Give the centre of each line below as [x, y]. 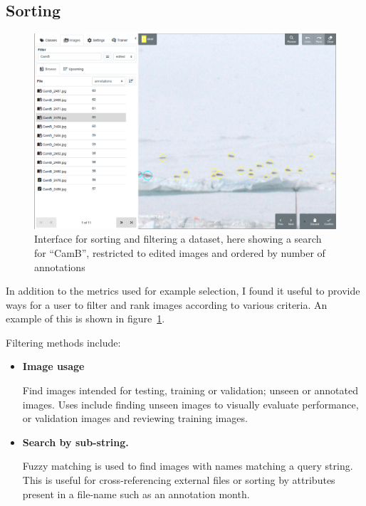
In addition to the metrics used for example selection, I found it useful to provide [183, 291]
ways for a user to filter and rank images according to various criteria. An [167, 304]
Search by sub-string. [75, 442]
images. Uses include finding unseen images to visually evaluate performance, [190, 404]
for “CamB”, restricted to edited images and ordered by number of [180, 252]
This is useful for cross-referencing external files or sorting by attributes [179, 480]
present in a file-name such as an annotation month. [136, 494]
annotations [60, 267]
